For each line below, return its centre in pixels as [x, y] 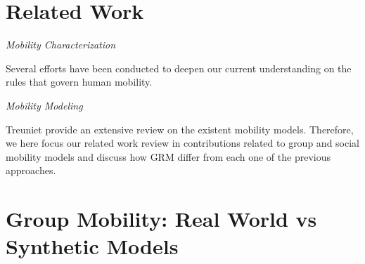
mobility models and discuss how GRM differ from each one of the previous [168, 156]
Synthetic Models [92, 246]
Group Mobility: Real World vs [161, 219]
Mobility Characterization [61, 45]
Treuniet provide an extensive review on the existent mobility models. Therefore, [180, 129]
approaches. [31, 170]
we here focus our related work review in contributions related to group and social [182, 143]
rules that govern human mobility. [79, 82]
